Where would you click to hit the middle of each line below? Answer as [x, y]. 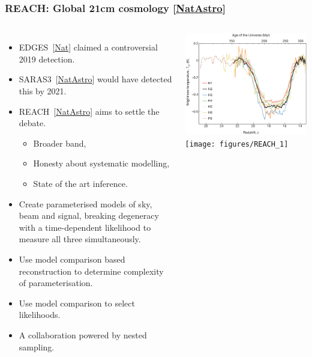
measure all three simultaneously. [80, 239]
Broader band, [60, 143]
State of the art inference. [80, 183]
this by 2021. [43, 91]
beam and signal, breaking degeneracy [89, 215]
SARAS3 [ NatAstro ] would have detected [95, 79]
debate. [32, 123]
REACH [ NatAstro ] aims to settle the [89, 111]
